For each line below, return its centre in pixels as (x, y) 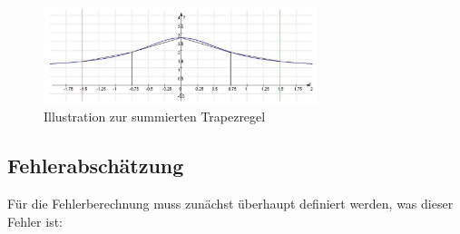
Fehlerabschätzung (96, 166)
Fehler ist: (35, 221)
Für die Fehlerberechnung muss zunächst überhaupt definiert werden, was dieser (230, 204)
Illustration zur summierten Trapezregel (155, 117)
